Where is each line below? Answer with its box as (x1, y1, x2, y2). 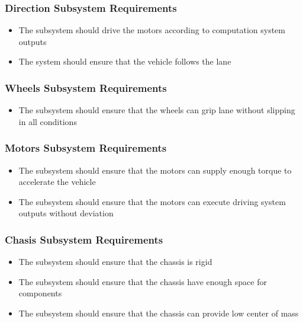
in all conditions (18, 115, 77, 127)
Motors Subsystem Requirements (5, 140, 167, 155)
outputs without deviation (18, 207, 114, 219)
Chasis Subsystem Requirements (5, 232, 163, 247)
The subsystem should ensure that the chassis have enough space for (18, 275, 267, 287)
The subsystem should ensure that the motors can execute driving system (18, 195, 286, 207)
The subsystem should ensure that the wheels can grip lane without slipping (18, 104, 295, 116)
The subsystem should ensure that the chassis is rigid (18, 255, 212, 268)
